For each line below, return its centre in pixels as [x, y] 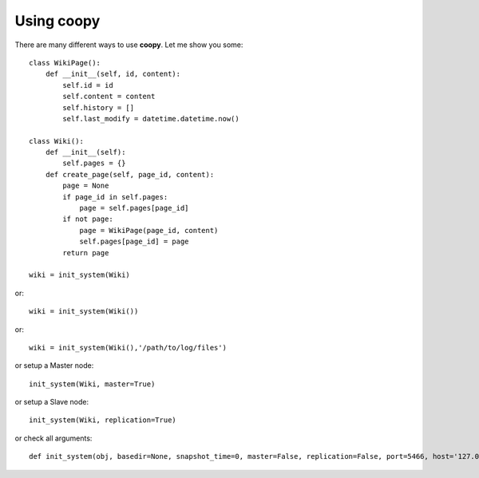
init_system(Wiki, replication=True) [103, 420]
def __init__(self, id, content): [113, 74]
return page [86, 253]
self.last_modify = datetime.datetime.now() [151, 119]
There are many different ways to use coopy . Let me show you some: [129, 45]
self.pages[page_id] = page [134, 242]
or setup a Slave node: [52, 402]
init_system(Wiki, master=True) [92, 384]
